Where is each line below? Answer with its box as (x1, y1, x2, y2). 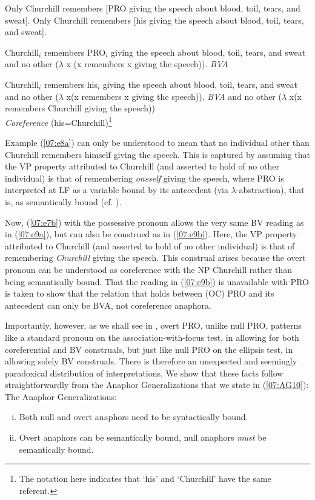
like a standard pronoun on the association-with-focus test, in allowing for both (5, 331, 299, 343)
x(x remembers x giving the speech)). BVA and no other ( (66, 90, 282, 102)
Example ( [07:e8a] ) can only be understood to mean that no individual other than (5, 136, 310, 148)
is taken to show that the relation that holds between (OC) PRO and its (5, 287, 274, 300)
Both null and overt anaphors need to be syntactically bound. (19, 410, 248, 423)
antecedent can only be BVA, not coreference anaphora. (5, 298, 211, 311)
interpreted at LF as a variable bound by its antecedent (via (5, 183, 228, 196)
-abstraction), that (236, 183, 305, 196)
